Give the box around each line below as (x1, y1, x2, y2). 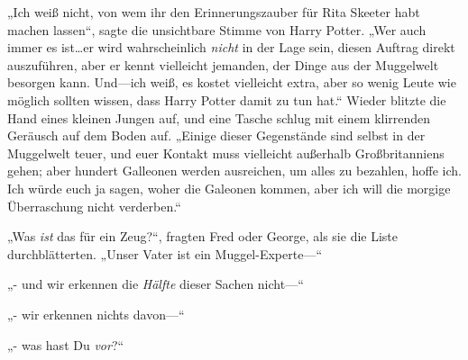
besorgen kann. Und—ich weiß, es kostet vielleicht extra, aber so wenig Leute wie (7, 73, 456, 92)
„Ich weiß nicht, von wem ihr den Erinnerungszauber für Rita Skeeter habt (7, 3, 420, 21)
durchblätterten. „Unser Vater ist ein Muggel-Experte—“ (7, 244, 323, 263)
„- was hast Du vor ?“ (7, 335, 124, 354)
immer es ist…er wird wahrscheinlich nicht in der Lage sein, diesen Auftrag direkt (7, 38, 455, 57)
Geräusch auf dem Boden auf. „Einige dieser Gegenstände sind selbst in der (7, 126, 426, 145)
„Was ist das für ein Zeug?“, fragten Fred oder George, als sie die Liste (7, 227, 399, 246)
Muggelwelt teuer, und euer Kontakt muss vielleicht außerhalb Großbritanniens (7, 143, 445, 162)
